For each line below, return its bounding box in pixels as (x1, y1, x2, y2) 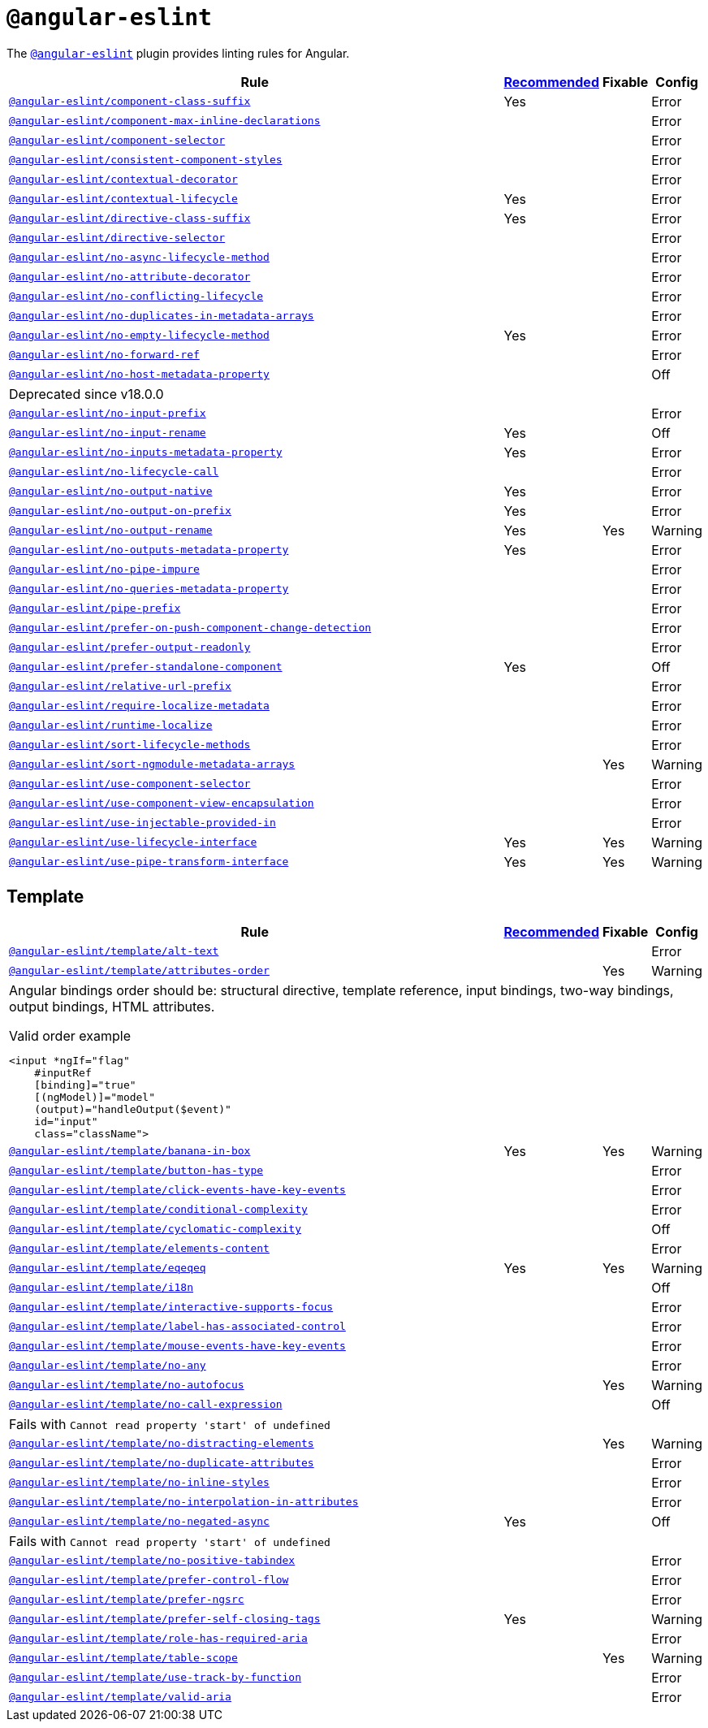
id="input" (34, 1115, 98, 1128)
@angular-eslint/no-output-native (9, 485, 213, 498)
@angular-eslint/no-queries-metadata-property (9, 582, 289, 595)
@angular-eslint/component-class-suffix (9, 95, 251, 108)
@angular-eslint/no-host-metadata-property (9, 368, 270, 381)
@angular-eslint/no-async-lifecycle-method (9, 251, 270, 264)
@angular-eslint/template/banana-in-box (9, 1145, 251, 1158)
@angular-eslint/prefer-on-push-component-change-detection (9, 621, 372, 634)
